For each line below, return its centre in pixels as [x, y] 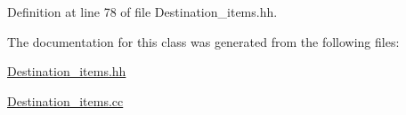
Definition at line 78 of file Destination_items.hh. [142, 11]
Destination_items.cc [65, 100]
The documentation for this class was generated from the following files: [203, 41]
